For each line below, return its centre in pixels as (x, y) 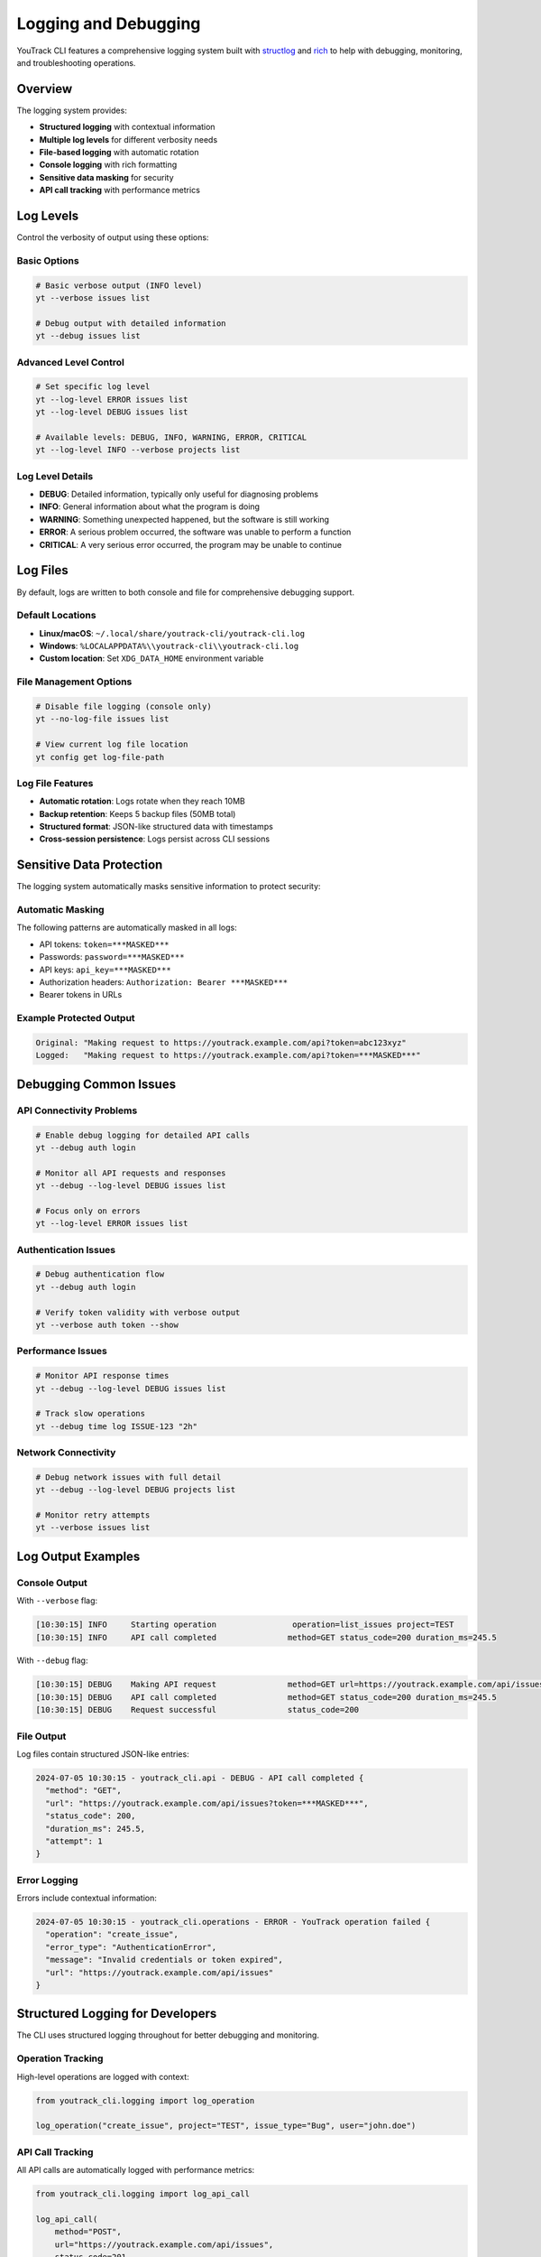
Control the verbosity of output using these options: (113, 237)
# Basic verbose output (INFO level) (119, 285)
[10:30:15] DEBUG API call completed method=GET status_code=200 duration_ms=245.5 (266, 1697)
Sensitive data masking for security (107, 177)
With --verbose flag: (57, 1601)
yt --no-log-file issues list (102, 719)
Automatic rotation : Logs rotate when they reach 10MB (142, 801)
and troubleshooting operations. (76, 62)
